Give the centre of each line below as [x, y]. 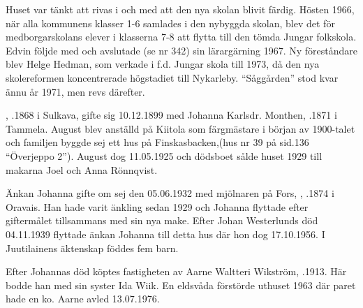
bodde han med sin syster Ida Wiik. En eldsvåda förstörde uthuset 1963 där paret [181, 285]
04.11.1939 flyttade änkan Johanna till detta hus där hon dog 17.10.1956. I [165, 234]
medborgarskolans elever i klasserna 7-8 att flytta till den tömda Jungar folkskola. [181, 37]
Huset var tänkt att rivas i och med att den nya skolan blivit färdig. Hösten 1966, [180, 9]
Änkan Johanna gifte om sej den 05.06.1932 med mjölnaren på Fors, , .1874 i [170, 193]
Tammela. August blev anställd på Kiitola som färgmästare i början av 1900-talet [180, 128]
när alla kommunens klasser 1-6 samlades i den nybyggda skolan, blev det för [170, 23]
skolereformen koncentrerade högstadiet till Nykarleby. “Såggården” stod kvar [172, 77]
